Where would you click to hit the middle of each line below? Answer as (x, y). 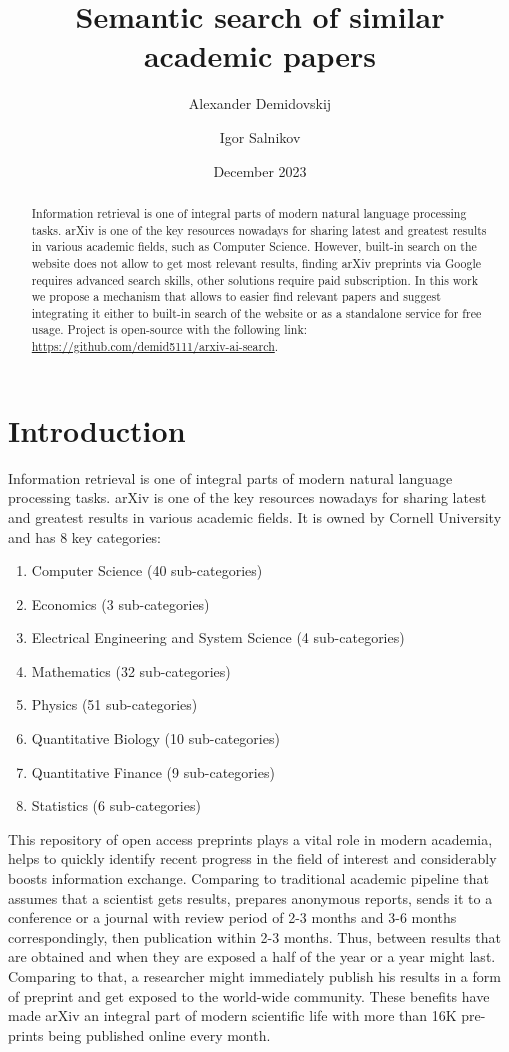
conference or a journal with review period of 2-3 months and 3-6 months (232, 917)
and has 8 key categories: (85, 536)
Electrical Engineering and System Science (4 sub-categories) (218, 637)
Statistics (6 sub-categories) (116, 805)
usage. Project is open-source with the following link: (169, 329)
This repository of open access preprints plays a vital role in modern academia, (250, 838)
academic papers (260, 55)
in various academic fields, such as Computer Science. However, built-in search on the (254, 246)
